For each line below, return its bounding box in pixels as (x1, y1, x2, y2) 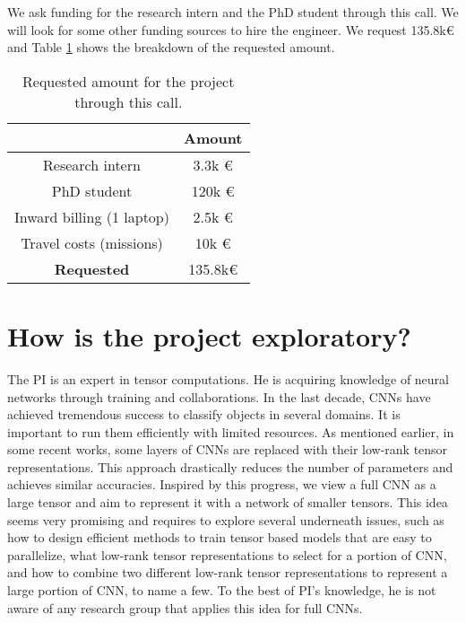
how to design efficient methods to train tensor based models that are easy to (7, 528, 432, 547)
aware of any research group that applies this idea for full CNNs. (7, 598, 363, 617)
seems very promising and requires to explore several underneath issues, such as (7, 510, 444, 529)
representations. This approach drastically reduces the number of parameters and (7, 457, 453, 476)
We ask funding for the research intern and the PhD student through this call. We (7, 3, 459, 21)
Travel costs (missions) (21, 232, 163, 253)
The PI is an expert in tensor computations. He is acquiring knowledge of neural (7, 369, 449, 388)
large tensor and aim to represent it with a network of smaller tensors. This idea (7, 493, 448, 512)
